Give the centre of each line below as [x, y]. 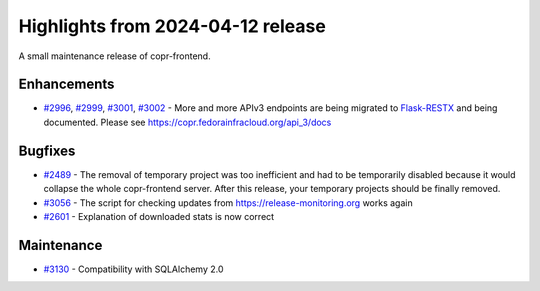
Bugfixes [47, 150]
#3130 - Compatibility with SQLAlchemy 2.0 [133, 269]
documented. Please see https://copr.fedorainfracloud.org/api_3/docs [187, 122]
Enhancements [66, 84]
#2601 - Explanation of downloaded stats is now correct [159, 216]
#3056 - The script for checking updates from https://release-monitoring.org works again [228, 202]
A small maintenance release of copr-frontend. [114, 56]
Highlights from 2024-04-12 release [172, 26]
